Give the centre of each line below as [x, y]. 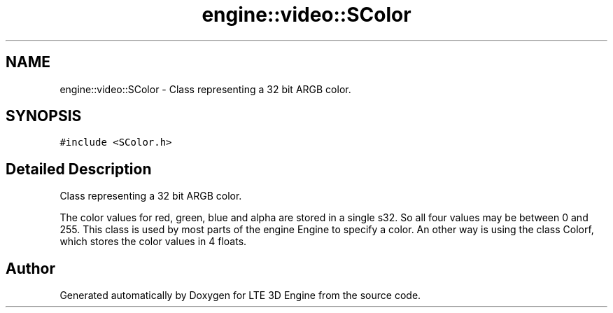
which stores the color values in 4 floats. [153, 242]
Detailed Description [79, 169]
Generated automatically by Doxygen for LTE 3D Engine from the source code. [240, 295]
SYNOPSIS [44, 116]
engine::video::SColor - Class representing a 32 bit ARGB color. [205, 89]
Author [30, 268]
